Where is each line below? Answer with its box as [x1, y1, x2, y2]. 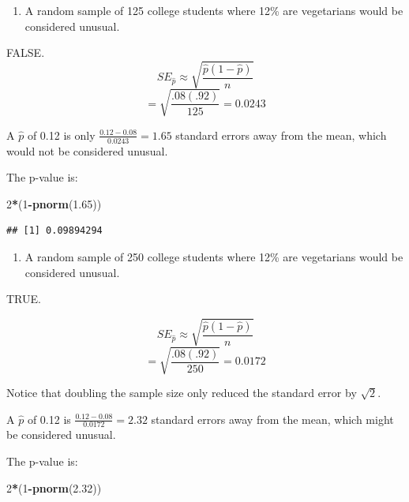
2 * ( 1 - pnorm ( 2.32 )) [6, 479, 102, 496]
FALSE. [6, 44, 45, 61]
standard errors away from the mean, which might [151, 410, 394, 427]
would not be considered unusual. [6, 142, 168, 159]
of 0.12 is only [27, 126, 96, 143]
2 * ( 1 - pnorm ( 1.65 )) [6, 195, 102, 212]
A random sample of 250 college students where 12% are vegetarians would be [24, 249, 403, 265]
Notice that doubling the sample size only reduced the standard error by [6, 384, 357, 400]
